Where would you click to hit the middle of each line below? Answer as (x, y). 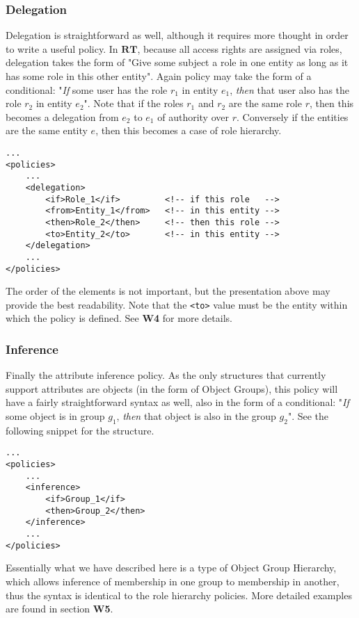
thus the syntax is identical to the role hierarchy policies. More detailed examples (179, 595)
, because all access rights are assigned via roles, (240, 48)
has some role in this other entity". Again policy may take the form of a (159, 76)
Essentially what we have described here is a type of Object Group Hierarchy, (171, 568)
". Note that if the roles (134, 103)
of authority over (193, 116)
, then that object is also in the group (196, 416)
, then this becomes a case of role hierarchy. (189, 130)
